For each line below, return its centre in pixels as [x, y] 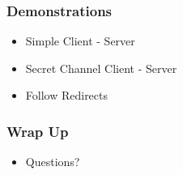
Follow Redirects [67, 95]
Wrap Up [38, 131]
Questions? [53, 162]
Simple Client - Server [80, 41]
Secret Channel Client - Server [101, 68]
